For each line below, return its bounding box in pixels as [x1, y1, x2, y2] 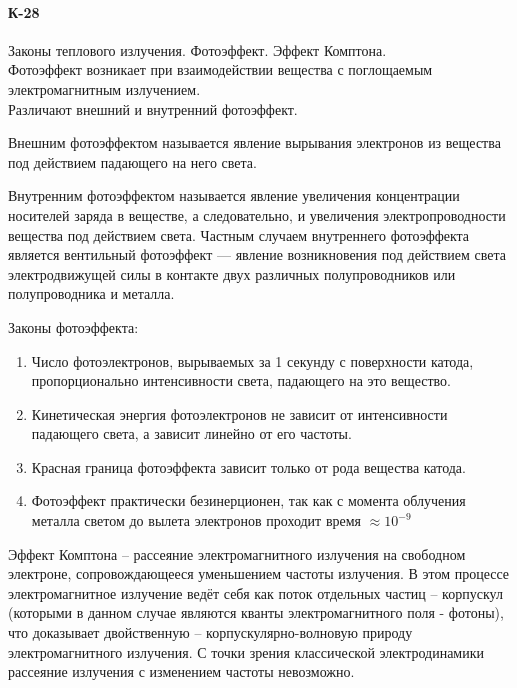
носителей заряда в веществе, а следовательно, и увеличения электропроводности [8, 204, 506, 225]
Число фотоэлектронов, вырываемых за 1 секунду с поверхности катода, [31, 350, 474, 371]
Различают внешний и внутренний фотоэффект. [8, 98, 298, 119]
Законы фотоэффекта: [8, 316, 139, 337]
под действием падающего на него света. [8, 151, 257, 172]
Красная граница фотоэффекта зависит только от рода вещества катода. [31, 456, 466, 477]
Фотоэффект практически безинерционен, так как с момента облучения [31, 490, 466, 511]
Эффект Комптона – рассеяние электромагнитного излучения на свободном [8, 543, 466, 564]
